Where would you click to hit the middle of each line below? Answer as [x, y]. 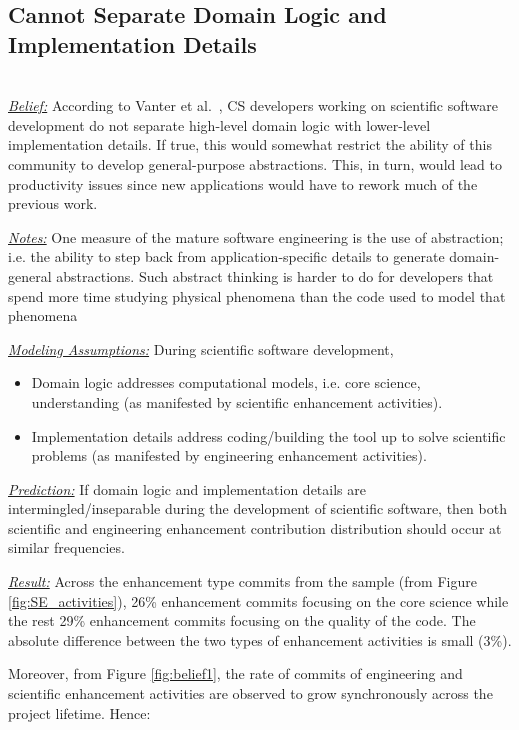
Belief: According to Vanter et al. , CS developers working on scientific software [253, 105]
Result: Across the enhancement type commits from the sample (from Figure [242, 581]
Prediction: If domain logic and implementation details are [187, 488]
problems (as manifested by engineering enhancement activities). [229, 455]
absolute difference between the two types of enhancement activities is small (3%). [260, 639]
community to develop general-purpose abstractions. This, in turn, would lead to [255, 163]
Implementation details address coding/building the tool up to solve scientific [268, 435]
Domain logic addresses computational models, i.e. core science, [226, 382]
